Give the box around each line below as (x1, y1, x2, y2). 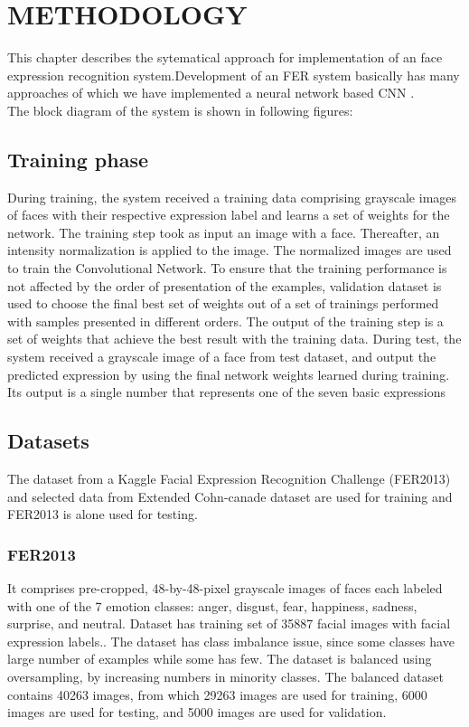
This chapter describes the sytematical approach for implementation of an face (7, 48, 443, 67)
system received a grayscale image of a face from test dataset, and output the (7, 347, 436, 366)
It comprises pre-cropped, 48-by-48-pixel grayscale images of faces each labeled (7, 579, 443, 598)
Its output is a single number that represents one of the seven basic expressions (7, 382, 446, 401)
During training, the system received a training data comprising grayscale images (7, 187, 457, 206)
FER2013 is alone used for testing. (7, 505, 198, 524)
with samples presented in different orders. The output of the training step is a (7, 311, 444, 330)
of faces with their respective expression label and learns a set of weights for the (7, 205, 450, 224)
